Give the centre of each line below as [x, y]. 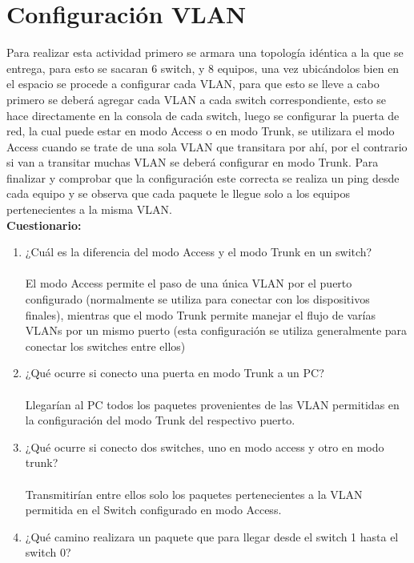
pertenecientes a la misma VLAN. [89, 209]
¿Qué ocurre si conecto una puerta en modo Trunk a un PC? [175, 373]
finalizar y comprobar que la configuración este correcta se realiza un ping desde [203, 177]
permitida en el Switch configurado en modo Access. [153, 510]
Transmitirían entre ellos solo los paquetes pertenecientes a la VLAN [194, 494]
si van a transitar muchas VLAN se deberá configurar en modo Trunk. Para [193, 162]
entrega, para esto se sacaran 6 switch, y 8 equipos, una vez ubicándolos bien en [203, 68]
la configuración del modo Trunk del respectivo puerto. [160, 420]
